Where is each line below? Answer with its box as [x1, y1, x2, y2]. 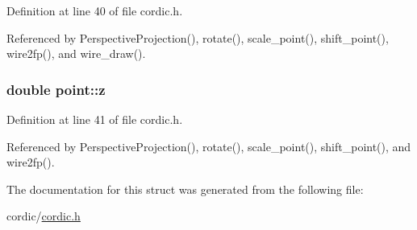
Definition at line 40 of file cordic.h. [6, 2, 183, 18]
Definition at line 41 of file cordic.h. [6, 111, 183, 127]
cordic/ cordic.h [6, 207, 81, 224]
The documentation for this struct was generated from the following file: [6, 180, 364, 197]
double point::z [6, 79, 106, 99]
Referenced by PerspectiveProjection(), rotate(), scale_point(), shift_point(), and [6, 138, 411, 154]
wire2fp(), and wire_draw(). [6, 45, 146, 62]
